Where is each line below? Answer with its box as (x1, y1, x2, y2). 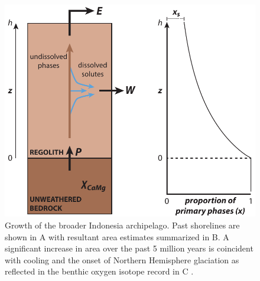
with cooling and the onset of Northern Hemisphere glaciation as (5, 253, 239, 266)
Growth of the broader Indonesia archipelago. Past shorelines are (5, 218, 240, 231)
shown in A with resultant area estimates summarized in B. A (5, 230, 229, 243)
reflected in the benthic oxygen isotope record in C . (5, 265, 194, 277)
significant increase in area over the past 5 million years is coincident (5, 242, 253, 254)
